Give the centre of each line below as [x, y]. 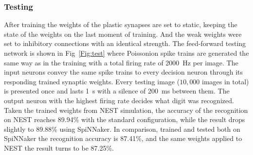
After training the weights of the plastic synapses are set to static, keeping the [121, 24]
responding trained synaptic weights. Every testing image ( [92, 81]
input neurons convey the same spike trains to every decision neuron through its [124, 72]
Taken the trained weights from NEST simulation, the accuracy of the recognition [126, 110]
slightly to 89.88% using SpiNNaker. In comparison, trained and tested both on [122, 129]
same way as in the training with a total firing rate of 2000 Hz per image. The [121, 62]
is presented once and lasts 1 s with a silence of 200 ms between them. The [117, 91]
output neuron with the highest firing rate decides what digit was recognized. [119, 100]
